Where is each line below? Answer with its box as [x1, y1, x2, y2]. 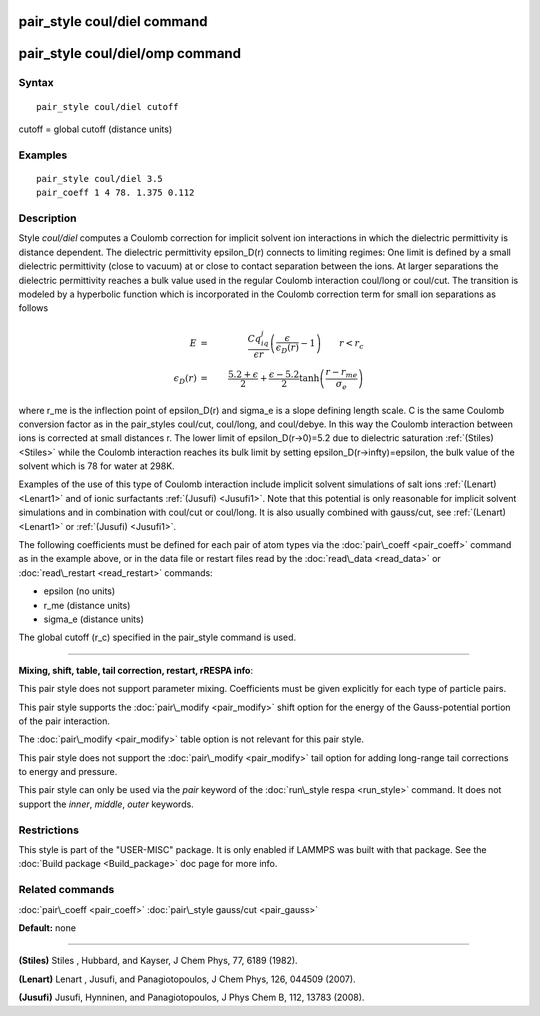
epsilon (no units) [43, 585, 116, 597]
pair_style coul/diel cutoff [36, 101, 179, 112]
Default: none [18, 921, 77, 934]
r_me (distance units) [43, 599, 131, 611]
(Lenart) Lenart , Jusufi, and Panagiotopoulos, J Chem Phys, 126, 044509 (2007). [18, 973, 356, 985]
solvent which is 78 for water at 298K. [18, 460, 175, 472]
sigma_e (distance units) [43, 613, 145, 625]
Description [18, 211, 77, 225]
